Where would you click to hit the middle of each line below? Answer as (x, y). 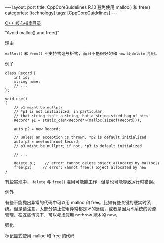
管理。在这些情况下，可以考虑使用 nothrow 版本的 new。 (63, 215)
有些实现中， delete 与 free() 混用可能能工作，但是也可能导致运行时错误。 (81, 182)
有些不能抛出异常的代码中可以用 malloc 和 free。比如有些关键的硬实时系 (78, 202)
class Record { (21, 73)
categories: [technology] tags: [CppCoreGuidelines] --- (61, 13)
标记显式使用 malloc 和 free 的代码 (40, 236)
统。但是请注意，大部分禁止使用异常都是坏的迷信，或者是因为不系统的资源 (81, 209)
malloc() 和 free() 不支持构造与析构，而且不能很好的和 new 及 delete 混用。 (82, 53)
